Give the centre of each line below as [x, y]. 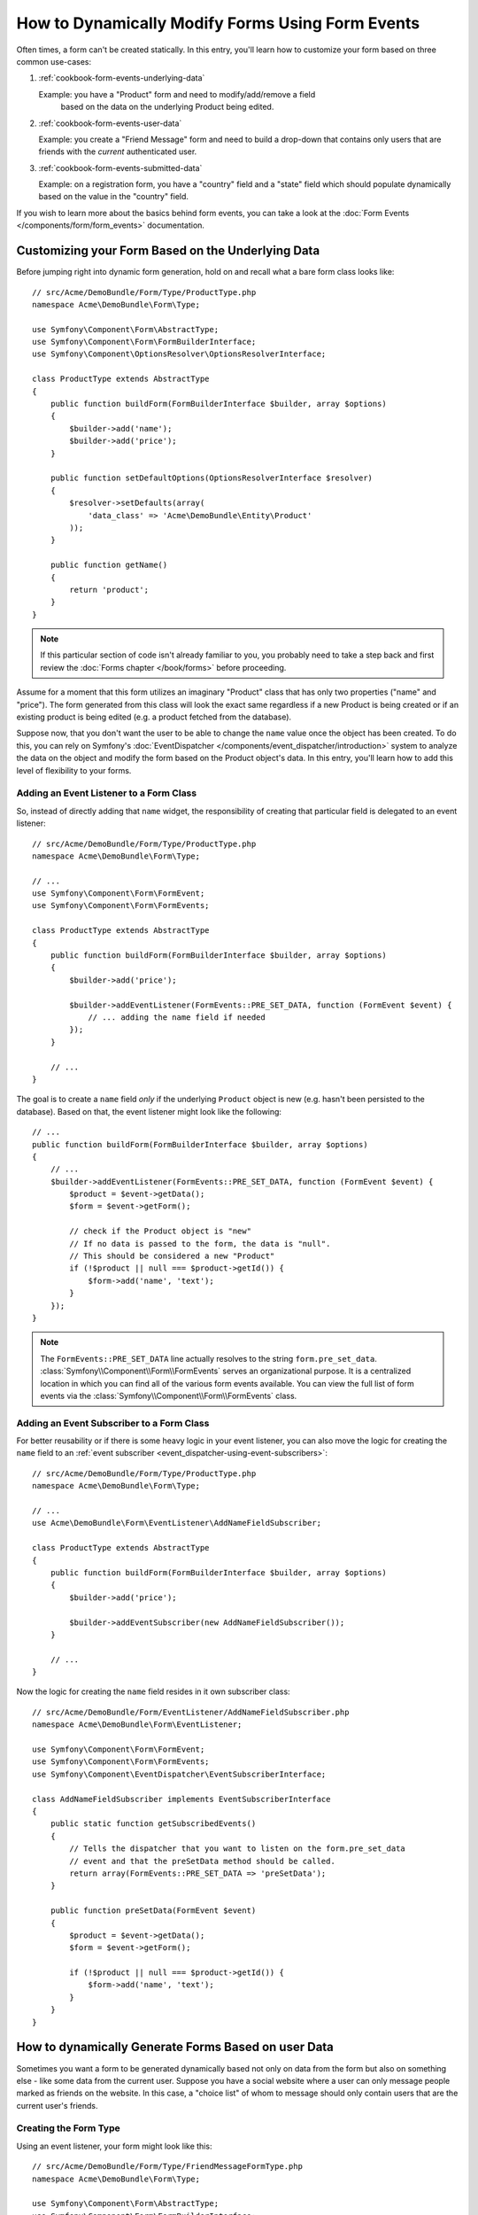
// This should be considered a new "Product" [172, 1256]
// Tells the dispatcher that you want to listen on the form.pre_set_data [238, 1849]
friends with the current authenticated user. [118, 152]
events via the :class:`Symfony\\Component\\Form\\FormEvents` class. [169, 1395]
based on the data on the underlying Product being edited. [167, 107]
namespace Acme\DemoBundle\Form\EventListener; [137, 1725]
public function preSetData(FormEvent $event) [153, 1911]
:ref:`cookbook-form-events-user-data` [110, 123]
